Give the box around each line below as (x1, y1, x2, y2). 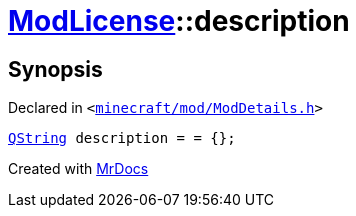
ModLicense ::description (8, 4, 350, 38)
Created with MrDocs (8, 160, 149, 178)
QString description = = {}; (8, 130, 236, 147)
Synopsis (8, 56, 103, 82)
